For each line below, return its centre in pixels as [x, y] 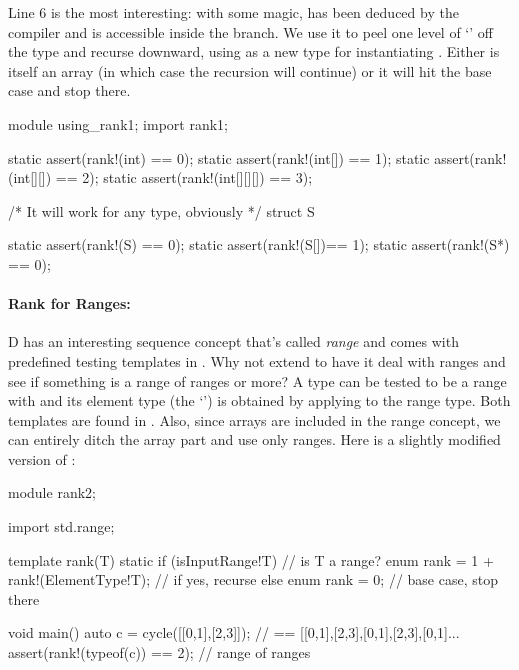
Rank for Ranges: [69, 303]
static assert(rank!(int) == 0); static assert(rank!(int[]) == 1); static [219, 157]
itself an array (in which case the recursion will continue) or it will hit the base [250, 70]
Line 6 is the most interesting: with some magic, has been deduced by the [233, 12]
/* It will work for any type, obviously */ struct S [161, 210]
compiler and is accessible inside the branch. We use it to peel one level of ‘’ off [250, 31]
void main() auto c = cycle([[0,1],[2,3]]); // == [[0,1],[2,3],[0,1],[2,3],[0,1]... [234, 632]
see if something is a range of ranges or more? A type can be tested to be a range [257, 380]
